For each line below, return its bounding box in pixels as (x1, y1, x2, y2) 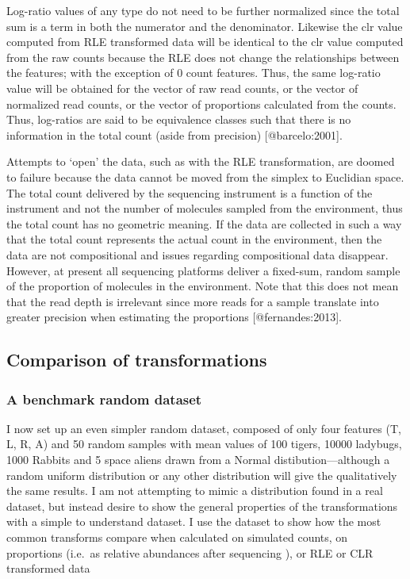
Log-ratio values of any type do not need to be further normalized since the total (6, 2, 400, 18)
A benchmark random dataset (6, 389, 202, 408)
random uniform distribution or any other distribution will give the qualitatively (6, 466, 397, 483)
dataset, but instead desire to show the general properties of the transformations (6, 497, 398, 514)
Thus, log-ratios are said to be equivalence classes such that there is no (6, 111, 351, 128)
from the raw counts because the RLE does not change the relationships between (6, 48, 400, 65)
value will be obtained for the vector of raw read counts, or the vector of (6, 79, 358, 96)
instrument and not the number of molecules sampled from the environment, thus (6, 200, 403, 217)
